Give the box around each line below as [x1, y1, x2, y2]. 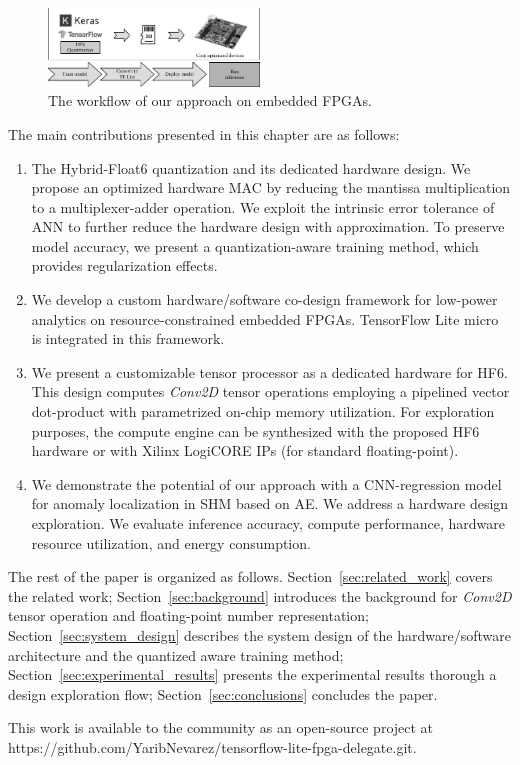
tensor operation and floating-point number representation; [8, 605, 369, 626]
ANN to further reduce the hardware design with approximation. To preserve [31, 216, 505, 237]
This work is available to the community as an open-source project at [8, 717, 434, 738]
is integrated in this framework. [31, 328, 225, 349]
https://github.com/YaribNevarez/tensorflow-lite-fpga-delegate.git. [8, 736, 417, 757]
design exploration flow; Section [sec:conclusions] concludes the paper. [8, 683, 438, 704]
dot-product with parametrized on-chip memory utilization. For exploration [31, 401, 495, 422]
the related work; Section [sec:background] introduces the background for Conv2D [8, 585, 512, 606]
